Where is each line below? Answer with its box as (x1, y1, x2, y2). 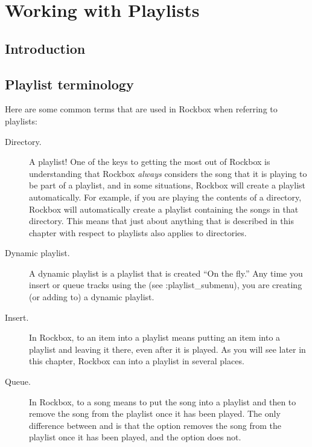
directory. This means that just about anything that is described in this (29, 214, 294, 227)
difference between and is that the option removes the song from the (29, 419, 281, 431)
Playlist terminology (5, 74, 134, 93)
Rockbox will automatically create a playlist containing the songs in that (29, 202, 299, 215)
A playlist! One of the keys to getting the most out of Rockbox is (29, 155, 270, 168)
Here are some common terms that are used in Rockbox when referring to (5, 103, 278, 115)
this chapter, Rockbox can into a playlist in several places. (29, 355, 244, 367)
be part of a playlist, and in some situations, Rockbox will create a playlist (29, 179, 305, 191)
